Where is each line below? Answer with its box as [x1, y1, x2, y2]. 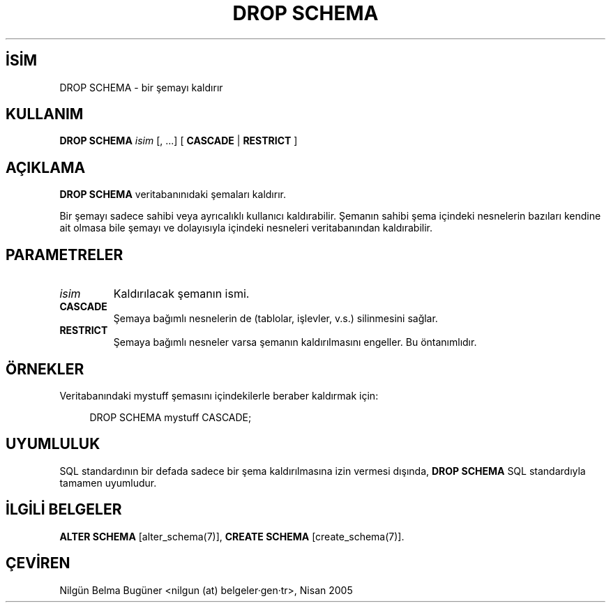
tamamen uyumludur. [59, 476, 157, 489]
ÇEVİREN [6, 554, 70, 572]
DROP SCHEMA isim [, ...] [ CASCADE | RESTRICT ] [59, 135, 298, 147]
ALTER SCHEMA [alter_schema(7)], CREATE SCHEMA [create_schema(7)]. [59, 530, 405, 542]
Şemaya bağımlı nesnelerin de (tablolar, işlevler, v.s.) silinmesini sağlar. [113, 312, 438, 325]
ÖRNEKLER [6, 360, 84, 378]
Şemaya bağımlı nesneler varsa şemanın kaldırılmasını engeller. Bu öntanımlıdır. [113, 336, 477, 349]
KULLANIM [6, 105, 84, 123]
